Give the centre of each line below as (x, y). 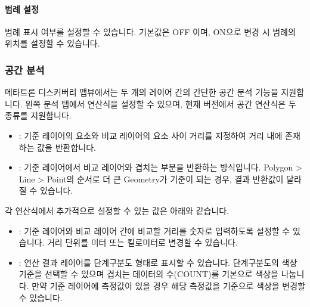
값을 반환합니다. (66, 147)
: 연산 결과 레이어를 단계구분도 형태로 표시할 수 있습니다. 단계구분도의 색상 (158, 262)
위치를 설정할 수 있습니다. (52, 43)
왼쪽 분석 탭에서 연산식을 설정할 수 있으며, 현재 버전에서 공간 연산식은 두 (161, 103)
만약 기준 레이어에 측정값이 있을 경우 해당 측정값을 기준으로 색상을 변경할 (169, 285)
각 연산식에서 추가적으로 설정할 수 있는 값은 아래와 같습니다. (117, 210)
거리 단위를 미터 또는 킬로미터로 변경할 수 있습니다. (142, 242)
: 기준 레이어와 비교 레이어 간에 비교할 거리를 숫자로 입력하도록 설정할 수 (154, 230)
